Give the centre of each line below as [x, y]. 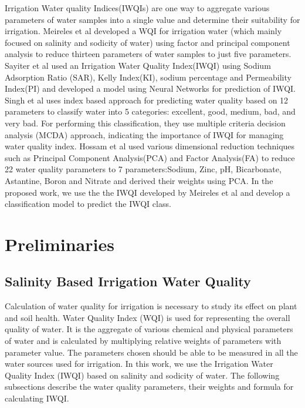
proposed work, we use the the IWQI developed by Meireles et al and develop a [148, 192]
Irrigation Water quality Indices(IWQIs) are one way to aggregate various [137, 8]
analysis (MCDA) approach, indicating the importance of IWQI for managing [144, 134]
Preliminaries [60, 244]
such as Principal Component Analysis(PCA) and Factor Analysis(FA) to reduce [150, 157]
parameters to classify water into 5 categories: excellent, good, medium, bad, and [150, 111]
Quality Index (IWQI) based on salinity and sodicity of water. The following [142, 375]
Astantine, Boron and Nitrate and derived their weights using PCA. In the [139, 180]
